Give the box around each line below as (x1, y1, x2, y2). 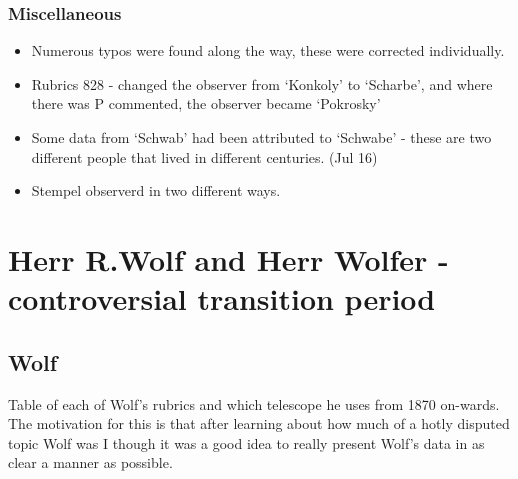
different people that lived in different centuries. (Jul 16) (31, 146, 378, 167)
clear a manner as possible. (8, 452, 173, 473)
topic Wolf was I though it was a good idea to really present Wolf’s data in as (8, 432, 485, 453)
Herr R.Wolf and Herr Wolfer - (8, 238, 449, 279)
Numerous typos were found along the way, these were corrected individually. (31, 40, 505, 61)
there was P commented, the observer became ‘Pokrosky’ (31, 93, 381, 114)
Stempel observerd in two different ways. (31, 180, 281, 201)
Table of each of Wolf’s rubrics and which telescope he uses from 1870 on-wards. (8, 393, 500, 414)
